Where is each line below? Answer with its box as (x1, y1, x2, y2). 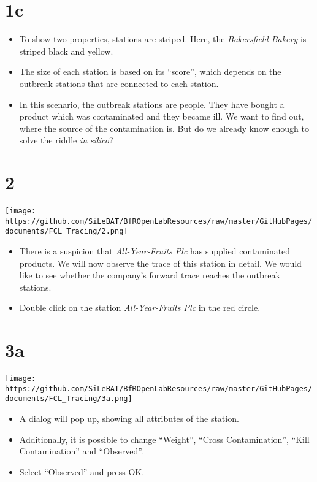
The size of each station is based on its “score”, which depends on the (19, 65, 281, 78)
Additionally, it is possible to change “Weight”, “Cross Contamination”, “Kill (19, 432, 310, 445)
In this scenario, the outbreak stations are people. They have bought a (19, 98, 285, 110)
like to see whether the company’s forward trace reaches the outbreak (19, 269, 280, 281)
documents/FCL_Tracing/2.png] (5, 227, 128, 236)
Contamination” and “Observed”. (19, 445, 143, 457)
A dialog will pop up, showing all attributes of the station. (19, 412, 239, 425)
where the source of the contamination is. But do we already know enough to (19, 121, 309, 134)
